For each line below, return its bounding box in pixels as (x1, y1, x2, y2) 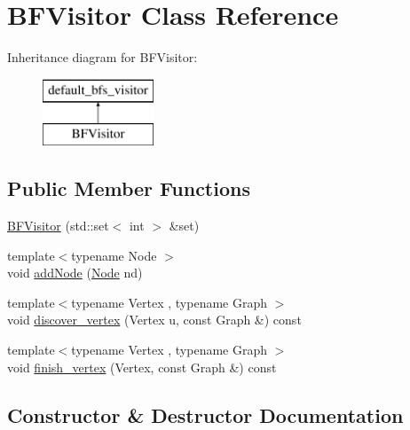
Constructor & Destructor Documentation (7, 401, 404, 428)
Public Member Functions (7, 175, 250, 202)
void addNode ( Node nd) (7, 263, 143, 282)
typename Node (71, 246, 157, 264)
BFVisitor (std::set (7, 216, 109, 235)
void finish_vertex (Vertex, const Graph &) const (7, 357, 277, 376)
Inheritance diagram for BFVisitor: (7, 48, 198, 66)
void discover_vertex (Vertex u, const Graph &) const (7, 310, 302, 329)
